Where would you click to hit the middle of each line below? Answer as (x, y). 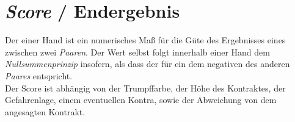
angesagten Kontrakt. (45, 111)
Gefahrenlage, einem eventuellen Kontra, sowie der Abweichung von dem (141, 100)
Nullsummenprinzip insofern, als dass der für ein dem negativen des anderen (147, 64)
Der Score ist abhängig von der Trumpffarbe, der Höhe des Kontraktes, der (145, 88)
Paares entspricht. (39, 75)
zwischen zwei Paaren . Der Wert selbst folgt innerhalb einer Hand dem (137, 52)
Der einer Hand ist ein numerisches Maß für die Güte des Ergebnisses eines (145, 40)
